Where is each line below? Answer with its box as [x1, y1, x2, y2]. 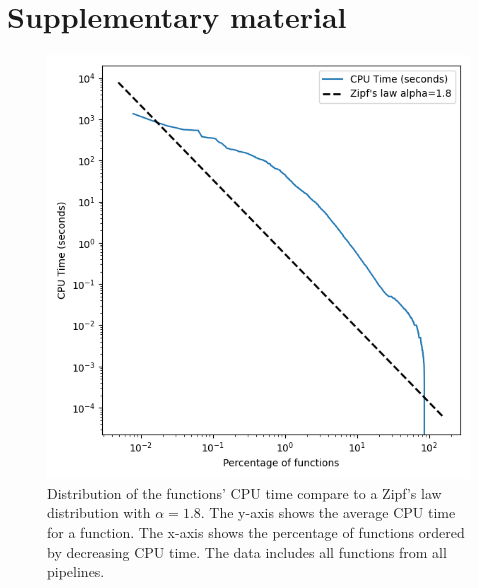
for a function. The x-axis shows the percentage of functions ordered [47, 521, 465, 542]
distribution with [47, 502, 151, 523]
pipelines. [47, 561, 105, 582]
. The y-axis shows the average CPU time [200, 502, 456, 523]
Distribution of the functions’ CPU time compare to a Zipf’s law [47, 482, 442, 503]
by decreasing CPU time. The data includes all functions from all [47, 541, 447, 562]
